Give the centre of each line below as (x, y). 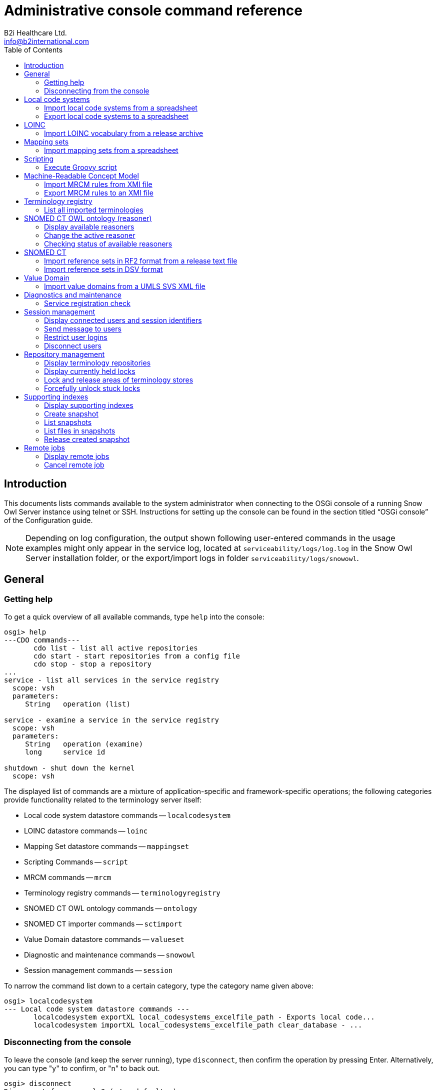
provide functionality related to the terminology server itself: (103, 799)
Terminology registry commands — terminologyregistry (122, 892)
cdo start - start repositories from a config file (137, 656)
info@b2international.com (46, 41)
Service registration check (87, 303)
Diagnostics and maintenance (73, 294)
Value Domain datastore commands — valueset (104, 939)
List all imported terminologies (94, 209)
